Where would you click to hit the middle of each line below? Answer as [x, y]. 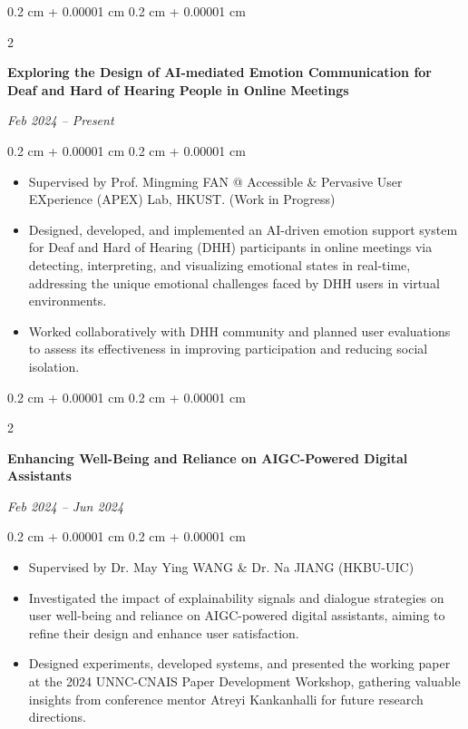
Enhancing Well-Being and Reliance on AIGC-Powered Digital [208, 457]
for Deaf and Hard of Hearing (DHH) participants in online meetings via [230, 247]
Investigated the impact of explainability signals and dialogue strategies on [236, 597]
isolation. [54, 366]
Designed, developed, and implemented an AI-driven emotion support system [243, 229]
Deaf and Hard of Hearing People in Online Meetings [178, 89]
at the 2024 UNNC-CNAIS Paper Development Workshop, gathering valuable [244, 681]
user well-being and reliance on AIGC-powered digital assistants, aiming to [237, 615]
